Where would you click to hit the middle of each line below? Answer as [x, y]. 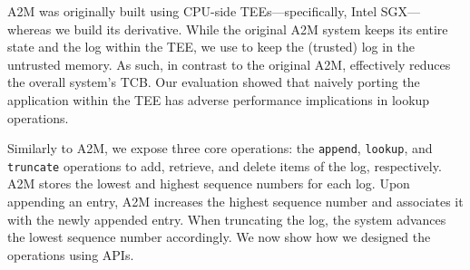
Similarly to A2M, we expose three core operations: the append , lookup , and [220, 148]
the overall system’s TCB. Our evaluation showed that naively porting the [214, 82]
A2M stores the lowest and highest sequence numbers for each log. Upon [209, 183]
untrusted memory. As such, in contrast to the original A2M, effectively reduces [229, 64]
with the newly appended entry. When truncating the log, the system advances [227, 219]
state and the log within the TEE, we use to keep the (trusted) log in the [211, 47]
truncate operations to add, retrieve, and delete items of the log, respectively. [225, 165]
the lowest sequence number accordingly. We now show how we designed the [219, 237]
